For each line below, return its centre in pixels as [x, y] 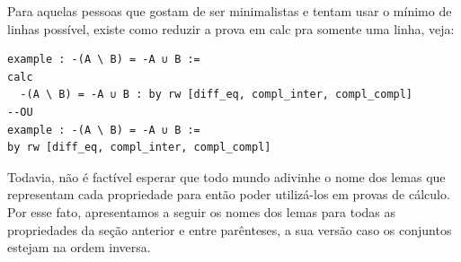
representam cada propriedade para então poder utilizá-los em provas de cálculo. [229, 194]
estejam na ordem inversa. [79, 247]
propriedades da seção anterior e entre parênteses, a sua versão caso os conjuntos [230, 229]
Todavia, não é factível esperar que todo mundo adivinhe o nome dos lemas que [226, 176]
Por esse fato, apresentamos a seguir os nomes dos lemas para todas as [201, 211]
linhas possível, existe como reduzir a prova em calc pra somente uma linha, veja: [231, 28]
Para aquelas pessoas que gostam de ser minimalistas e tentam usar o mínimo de [230, 11]
